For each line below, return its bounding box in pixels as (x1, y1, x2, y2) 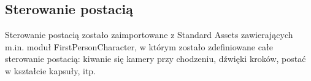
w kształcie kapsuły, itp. (5, 64, 96, 77)
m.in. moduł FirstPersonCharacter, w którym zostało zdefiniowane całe (5, 40, 273, 53)
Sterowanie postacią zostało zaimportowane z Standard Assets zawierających (5, 28, 293, 41)
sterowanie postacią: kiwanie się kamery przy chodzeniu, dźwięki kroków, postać (5, 52, 306, 65)
